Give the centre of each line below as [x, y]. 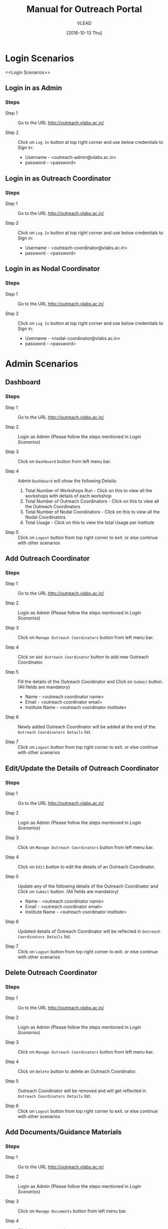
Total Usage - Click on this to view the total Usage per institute [90, 522]
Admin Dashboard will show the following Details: [67, 481]
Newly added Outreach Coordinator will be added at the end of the [87, 727]
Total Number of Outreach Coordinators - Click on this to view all [92, 501]
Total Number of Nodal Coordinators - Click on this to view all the [92, 512]
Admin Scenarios [42, 364]
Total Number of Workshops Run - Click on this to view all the [89, 490]
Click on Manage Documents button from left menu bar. [72, 1211]
